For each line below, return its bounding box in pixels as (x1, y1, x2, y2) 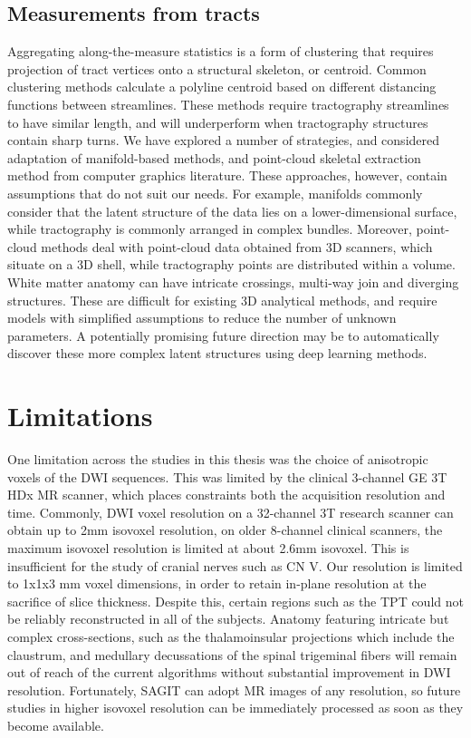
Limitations (7, 397, 153, 434)
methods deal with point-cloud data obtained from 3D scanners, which (41, 237, 433, 256)
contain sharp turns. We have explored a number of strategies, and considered (7, 131, 440, 150)
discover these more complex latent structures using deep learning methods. (7, 344, 428, 363)
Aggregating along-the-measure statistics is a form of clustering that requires (7, 42, 434, 61)
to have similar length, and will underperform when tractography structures (7, 112, 428, 131)
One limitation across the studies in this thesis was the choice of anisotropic (7, 450, 428, 469)
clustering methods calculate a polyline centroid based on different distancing (7, 77, 437, 96)
